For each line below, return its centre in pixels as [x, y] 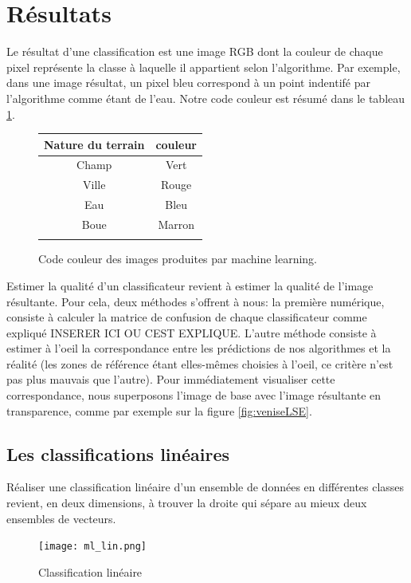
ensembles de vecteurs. [61, 518]
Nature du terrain [94, 144]
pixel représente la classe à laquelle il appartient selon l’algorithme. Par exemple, [204, 67]
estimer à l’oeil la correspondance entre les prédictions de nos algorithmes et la [199, 348]
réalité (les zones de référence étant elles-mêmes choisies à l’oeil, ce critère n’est [200, 363]
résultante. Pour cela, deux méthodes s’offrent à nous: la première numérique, [196, 301]
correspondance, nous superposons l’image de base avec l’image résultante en [194, 395]
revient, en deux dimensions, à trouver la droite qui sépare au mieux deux [187, 503]
